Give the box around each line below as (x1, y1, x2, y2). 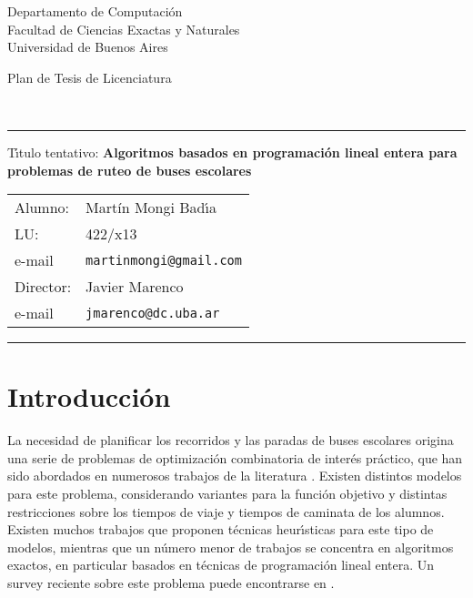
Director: (15, 276, 72, 298)
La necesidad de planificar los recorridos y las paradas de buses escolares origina (7, 431, 454, 450)
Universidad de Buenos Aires (7, 37, 168, 56)
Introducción (7, 378, 171, 415)
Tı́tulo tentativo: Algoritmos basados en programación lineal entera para (7, 142, 458, 161)
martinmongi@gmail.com (86, 252, 242, 268)
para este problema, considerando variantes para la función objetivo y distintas (7, 484, 448, 503)
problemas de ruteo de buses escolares (7, 160, 252, 179)
